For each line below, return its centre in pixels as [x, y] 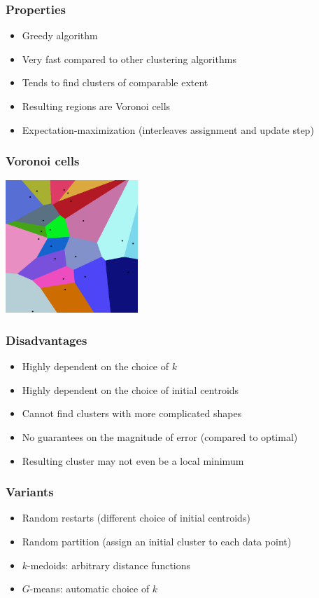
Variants [30, 492]
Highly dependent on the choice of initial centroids [130, 389]
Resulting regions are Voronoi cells [96, 106]
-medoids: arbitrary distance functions [109, 565]
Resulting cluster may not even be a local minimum [133, 460]
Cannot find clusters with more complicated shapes [132, 413]
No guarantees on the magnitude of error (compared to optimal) [160, 436]
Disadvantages [47, 340]
